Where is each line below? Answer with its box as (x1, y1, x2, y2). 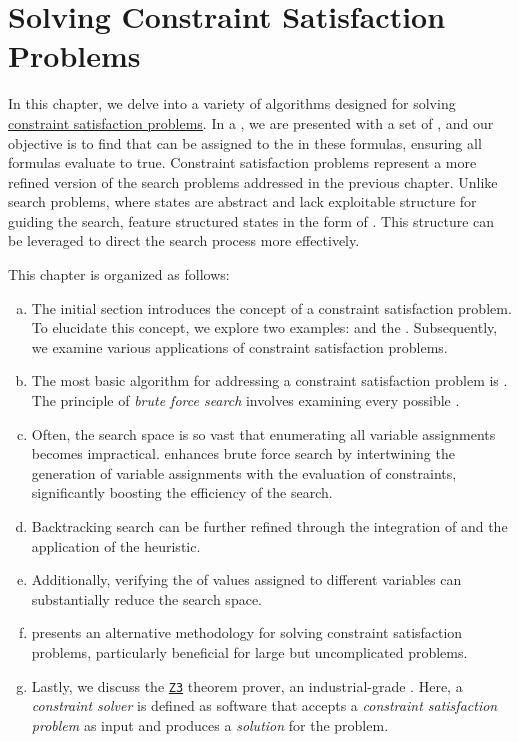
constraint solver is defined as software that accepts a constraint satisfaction (31, 695, 498, 716)
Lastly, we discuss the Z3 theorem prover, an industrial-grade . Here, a (31, 675, 463, 696)
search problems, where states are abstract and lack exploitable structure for (8, 191, 477, 212)
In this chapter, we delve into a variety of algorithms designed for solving (8, 93, 456, 114)
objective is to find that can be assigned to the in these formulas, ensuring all (8, 132, 482, 153)
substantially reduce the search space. (31, 588, 262, 609)
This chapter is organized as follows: (8, 264, 230, 285)
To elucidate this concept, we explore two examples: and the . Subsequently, (31, 317, 498, 338)
